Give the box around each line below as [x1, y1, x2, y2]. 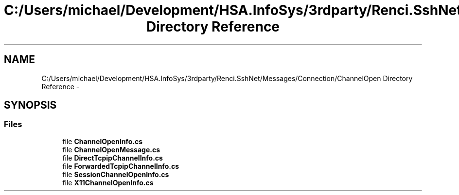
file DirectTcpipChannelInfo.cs [62, 153, 163, 162]
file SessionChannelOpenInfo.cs [62, 170, 169, 179]
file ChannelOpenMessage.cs [62, 145, 160, 154]
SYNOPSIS [4, 99, 57, 112]
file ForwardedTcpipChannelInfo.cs [62, 162, 179, 170]
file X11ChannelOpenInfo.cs [62, 178, 154, 187]
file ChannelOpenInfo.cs [62, 137, 143, 146]
